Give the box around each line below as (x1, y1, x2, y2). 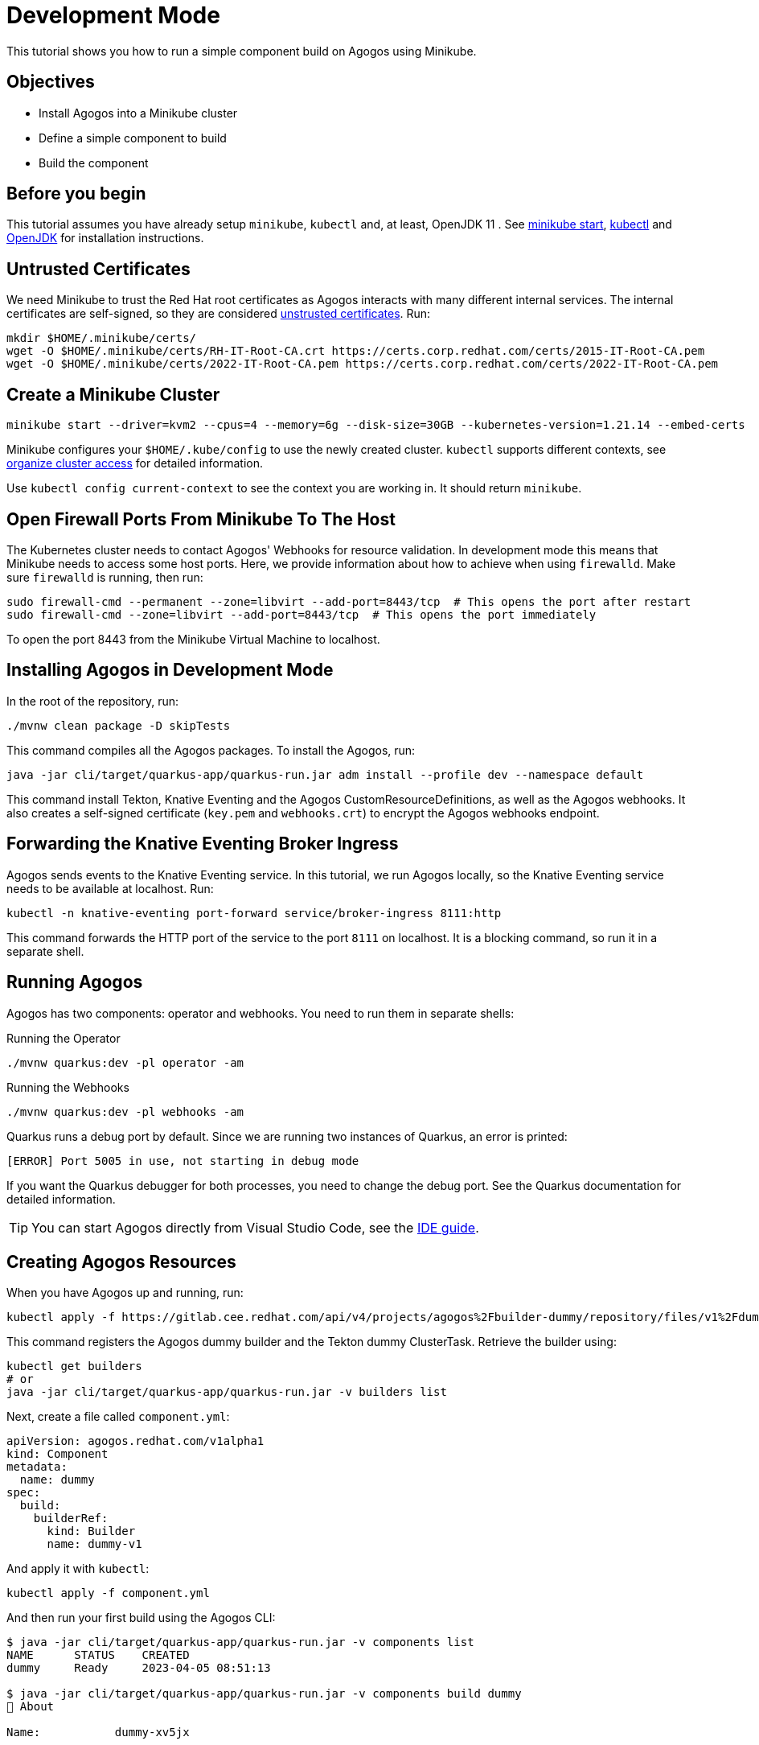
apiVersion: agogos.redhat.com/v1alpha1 (6, 1434, 265, 1448)
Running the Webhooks (6, 1080, 129, 1094)
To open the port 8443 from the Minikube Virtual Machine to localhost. (6, 632, 380, 646)
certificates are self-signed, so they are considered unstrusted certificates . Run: (6, 307, 431, 321)
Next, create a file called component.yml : (6, 1410, 230, 1424)
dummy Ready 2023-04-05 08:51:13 (6, 1661, 271, 1675)
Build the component (39, 155, 149, 170)
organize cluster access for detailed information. (6, 456, 263, 471)
